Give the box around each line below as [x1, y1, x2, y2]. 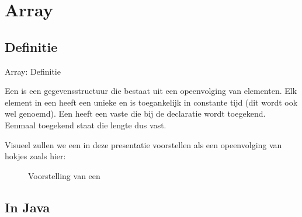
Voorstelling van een [28, 169, 100, 181]
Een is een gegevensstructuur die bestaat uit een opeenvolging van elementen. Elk [5, 85, 297, 97]
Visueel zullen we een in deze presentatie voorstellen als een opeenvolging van [5, 138, 282, 150]
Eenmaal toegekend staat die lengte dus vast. [5, 118, 166, 131]
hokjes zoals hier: [5, 150, 66, 162]
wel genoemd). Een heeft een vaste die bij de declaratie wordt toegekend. [5, 107, 266, 120]
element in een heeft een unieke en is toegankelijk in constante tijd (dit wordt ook [5, 96, 298, 108]
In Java [5, 198, 50, 216]
